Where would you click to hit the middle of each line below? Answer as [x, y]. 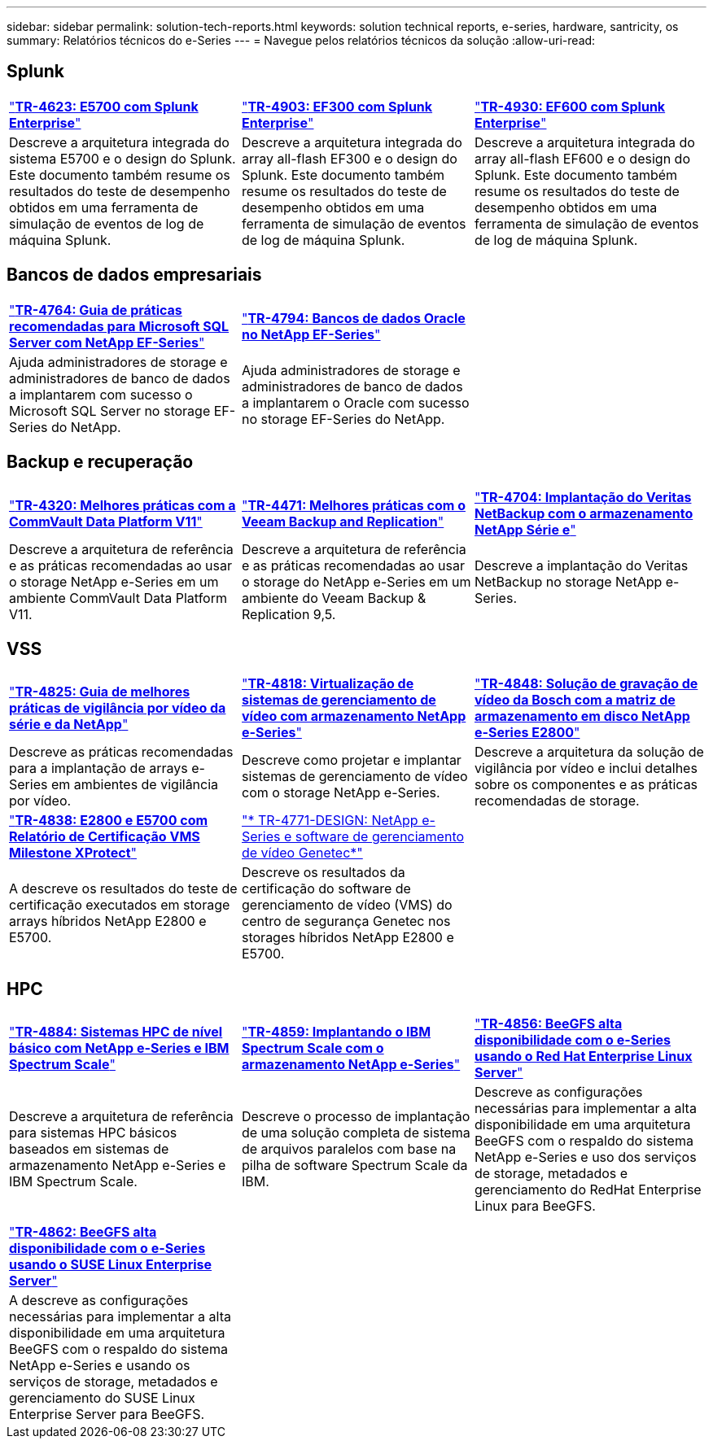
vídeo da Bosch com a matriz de [575, 700]
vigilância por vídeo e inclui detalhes [586, 768]
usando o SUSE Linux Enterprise [111, 1265]
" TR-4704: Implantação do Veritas [583, 497]
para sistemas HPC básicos [93, 1133]
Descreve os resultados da [323, 873]
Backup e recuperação [100, 462]
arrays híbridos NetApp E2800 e [108, 921]
